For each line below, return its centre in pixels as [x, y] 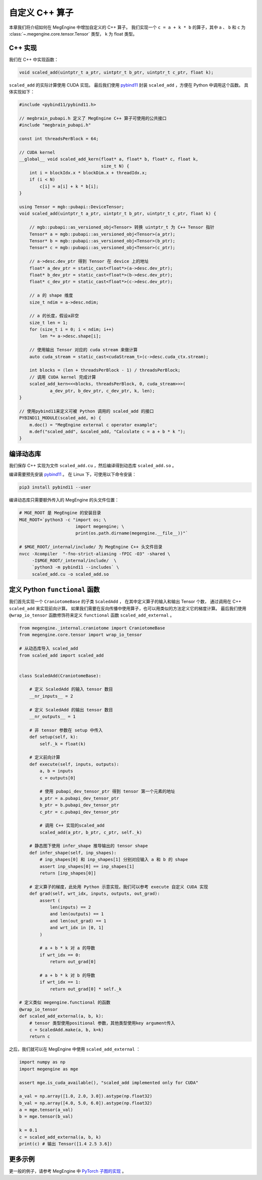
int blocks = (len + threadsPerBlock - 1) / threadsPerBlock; [105, 370]
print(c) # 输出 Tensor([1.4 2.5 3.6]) [66, 1144]
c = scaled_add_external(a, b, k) [60, 1137]
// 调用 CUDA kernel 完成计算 [63, 377]
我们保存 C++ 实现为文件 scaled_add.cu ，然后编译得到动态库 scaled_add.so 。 [93, 465]
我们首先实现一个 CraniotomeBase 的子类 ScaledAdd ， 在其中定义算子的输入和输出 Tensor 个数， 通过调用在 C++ [125, 601]
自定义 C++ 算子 [41, 13]
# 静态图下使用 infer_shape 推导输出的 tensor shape [89, 846]
